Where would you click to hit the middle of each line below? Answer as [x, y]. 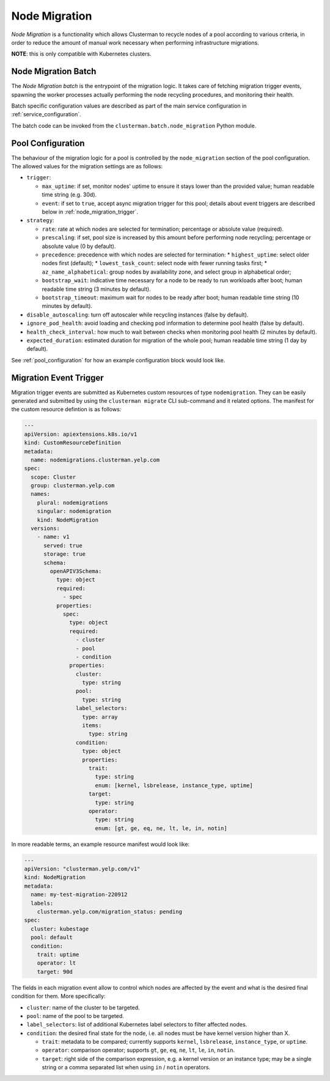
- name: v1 [53, 537]
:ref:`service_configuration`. [46, 114]
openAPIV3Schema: [76, 571]
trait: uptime [58, 954]
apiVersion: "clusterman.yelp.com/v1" [82, 869]
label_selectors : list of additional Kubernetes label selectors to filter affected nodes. [137, 1025]
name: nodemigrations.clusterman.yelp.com [95, 460]
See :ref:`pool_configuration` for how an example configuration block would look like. [118, 360]
